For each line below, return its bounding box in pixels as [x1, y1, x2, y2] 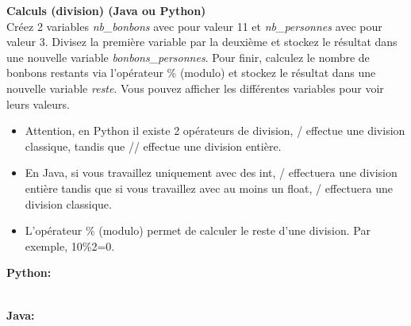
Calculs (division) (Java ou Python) [6, 2, 206, 18]
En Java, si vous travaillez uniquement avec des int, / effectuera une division [25, 164, 398, 181]
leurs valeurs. [6, 95, 70, 112]
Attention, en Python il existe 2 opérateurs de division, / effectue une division [25, 122, 405, 139]
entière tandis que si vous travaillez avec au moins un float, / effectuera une [25, 179, 393, 196]
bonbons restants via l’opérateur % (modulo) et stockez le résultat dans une [6, 64, 376, 81]
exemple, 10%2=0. [25, 237, 115, 254]
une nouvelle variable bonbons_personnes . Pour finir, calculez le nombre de [6, 48, 370, 65]
